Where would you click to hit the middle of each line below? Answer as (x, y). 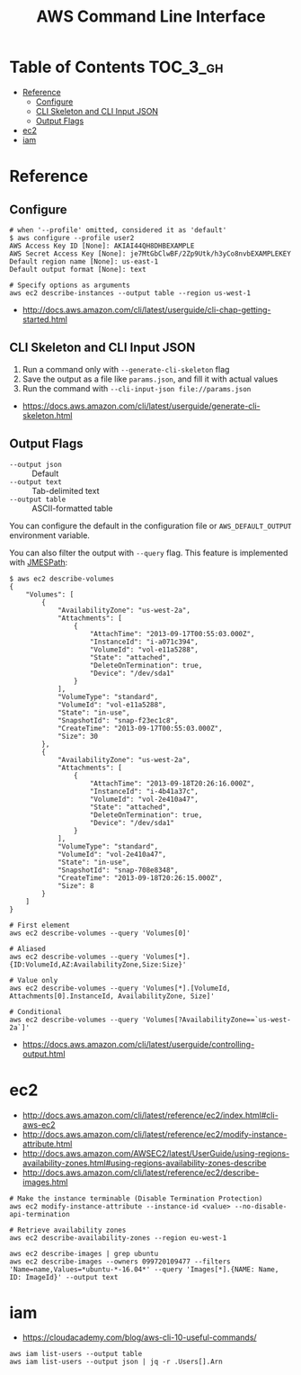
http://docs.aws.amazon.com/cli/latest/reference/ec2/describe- (141, 1173)
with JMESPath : (39, 562)
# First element (40, 925)
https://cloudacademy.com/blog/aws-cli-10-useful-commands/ (140, 1337)
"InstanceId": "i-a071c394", (144, 642)
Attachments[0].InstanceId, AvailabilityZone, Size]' (112, 996)
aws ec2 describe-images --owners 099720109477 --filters (120, 1262)
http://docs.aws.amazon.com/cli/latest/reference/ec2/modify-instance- (155, 1134)
